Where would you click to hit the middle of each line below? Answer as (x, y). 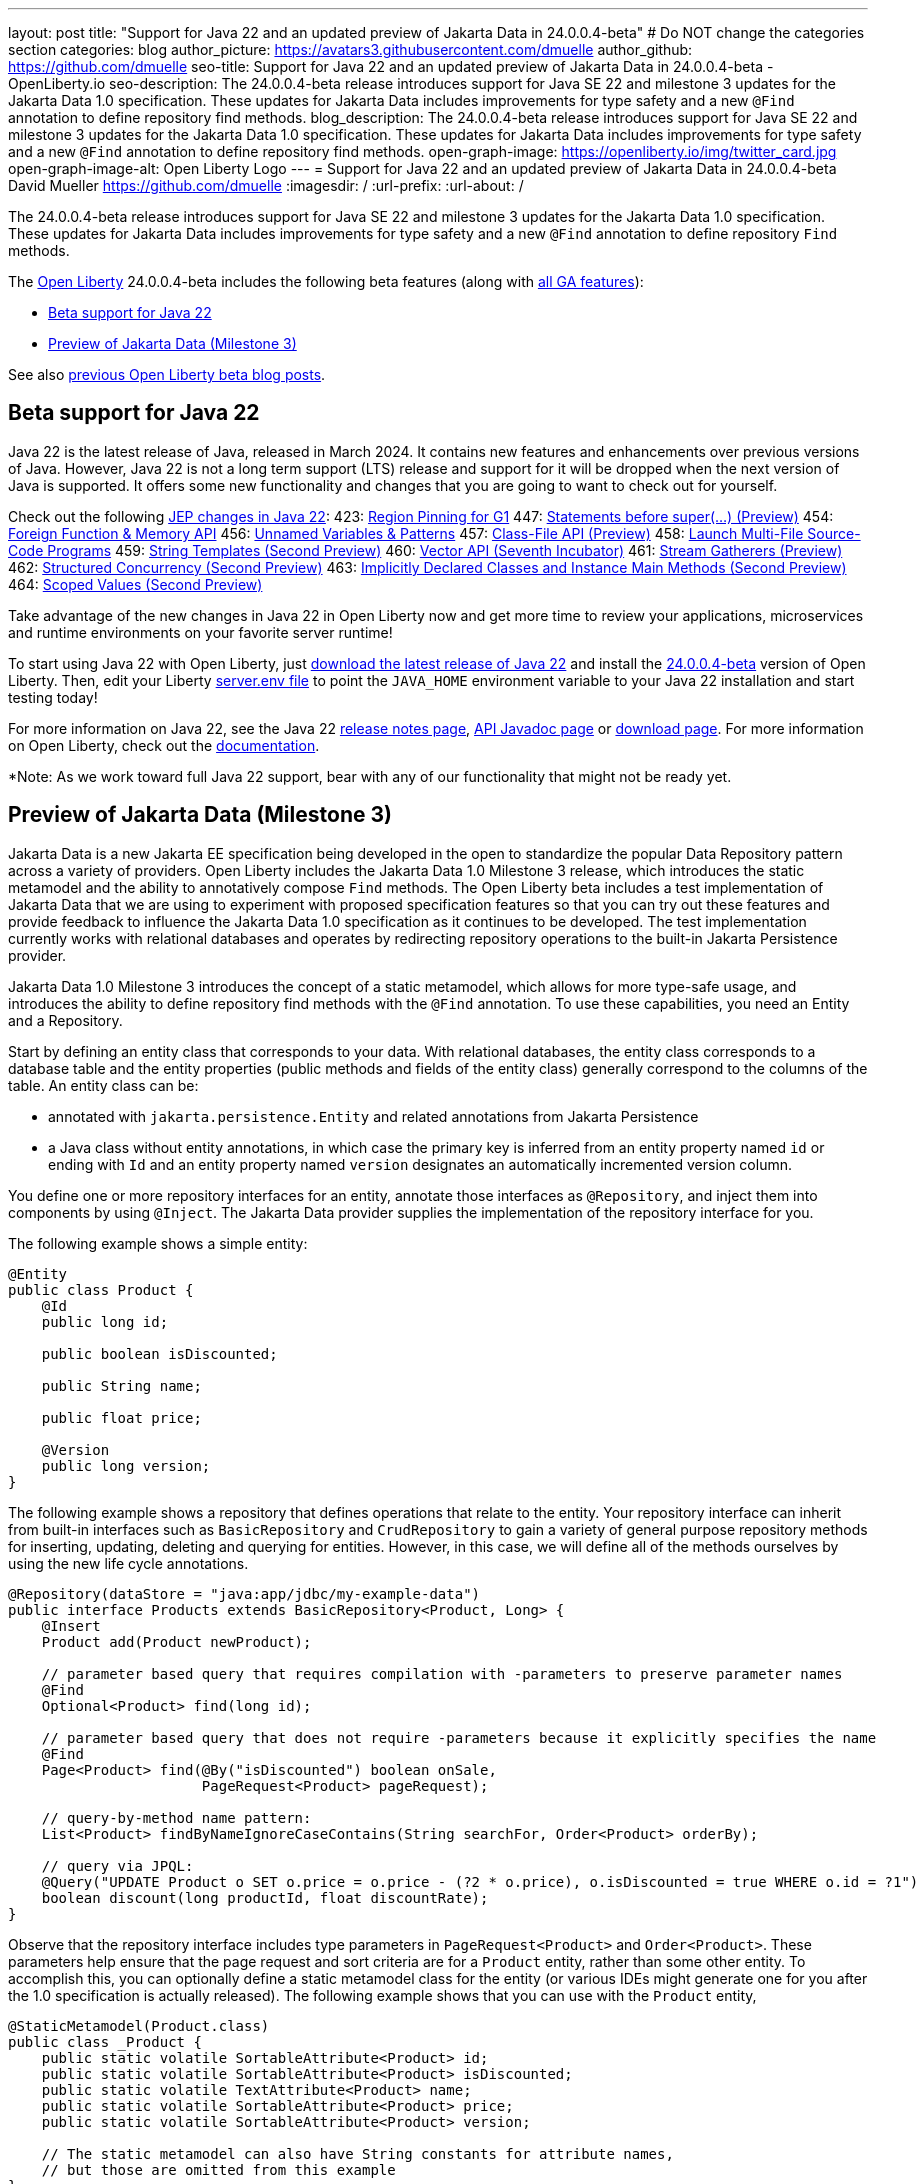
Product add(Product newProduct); (176, 1641)
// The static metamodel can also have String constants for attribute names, (357, 2153)
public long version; (126, 1465)
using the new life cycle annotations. (128, 1563)
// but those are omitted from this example (218, 2169)
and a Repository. (65, 1020)
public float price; (121, 1417)
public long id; (105, 1321)
